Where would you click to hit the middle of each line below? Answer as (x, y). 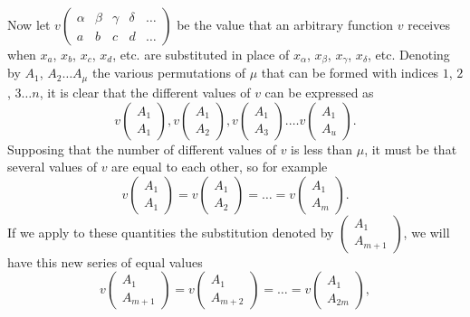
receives (429, 24)
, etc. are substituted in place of (201, 54)
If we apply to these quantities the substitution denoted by (171, 232)
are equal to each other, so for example (220, 167)
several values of (52, 167)
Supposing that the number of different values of (142, 149)
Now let (29, 24)
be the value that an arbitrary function (285, 24)
